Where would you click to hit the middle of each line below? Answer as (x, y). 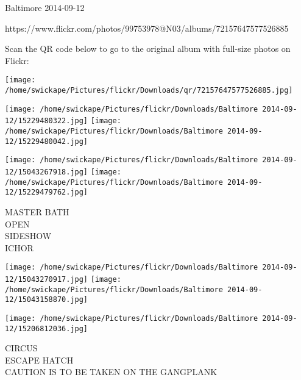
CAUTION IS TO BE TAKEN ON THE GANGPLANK (111, 372)
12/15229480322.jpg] (47, 121)
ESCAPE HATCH (39, 360)
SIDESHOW (28, 236)
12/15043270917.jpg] (47, 279)
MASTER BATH (37, 211)
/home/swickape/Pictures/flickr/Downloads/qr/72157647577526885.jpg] (149, 91)
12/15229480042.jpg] (47, 141)
